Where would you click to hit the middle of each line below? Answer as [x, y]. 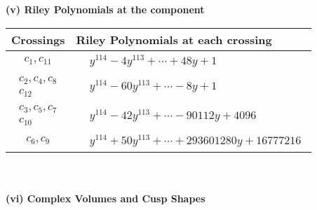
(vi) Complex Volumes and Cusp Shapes [106, 198]
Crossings [38, 39]
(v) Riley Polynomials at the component [105, 9]
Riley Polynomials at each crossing [174, 39]
